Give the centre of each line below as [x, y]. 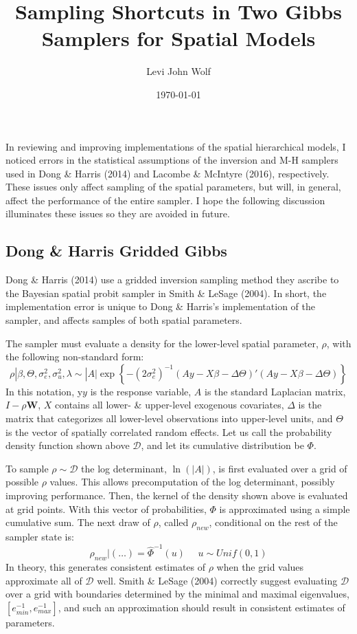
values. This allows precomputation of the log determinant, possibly [192, 482]
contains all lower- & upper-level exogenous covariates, [170, 405]
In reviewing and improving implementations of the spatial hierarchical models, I [176, 146]
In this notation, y [44, 391]
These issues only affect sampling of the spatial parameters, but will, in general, [173, 187]
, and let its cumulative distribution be [222, 445]
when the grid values [260, 567]
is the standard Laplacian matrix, [275, 391]
